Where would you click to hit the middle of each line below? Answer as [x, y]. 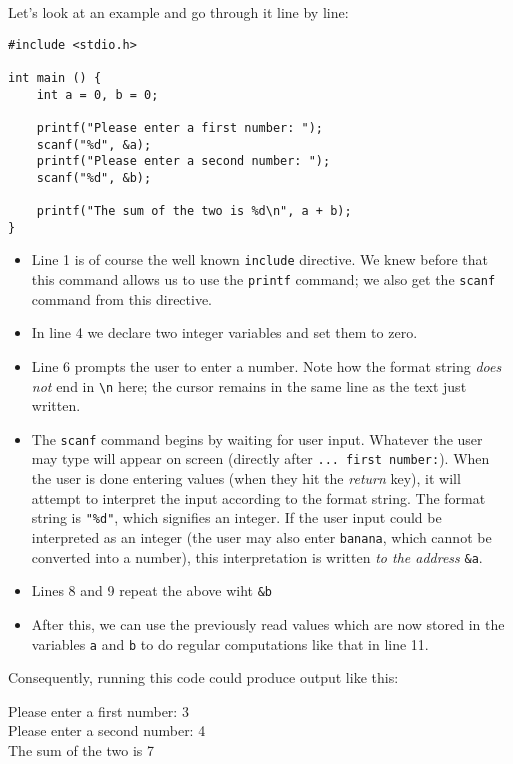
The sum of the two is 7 [81, 749]
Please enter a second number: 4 [107, 730]
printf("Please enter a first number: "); [179, 127]
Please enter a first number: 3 [98, 710]
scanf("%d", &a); [94, 144]
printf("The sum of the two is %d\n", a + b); [194, 211]
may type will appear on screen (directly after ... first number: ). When [260, 458]
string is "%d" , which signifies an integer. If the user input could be [236, 517]
